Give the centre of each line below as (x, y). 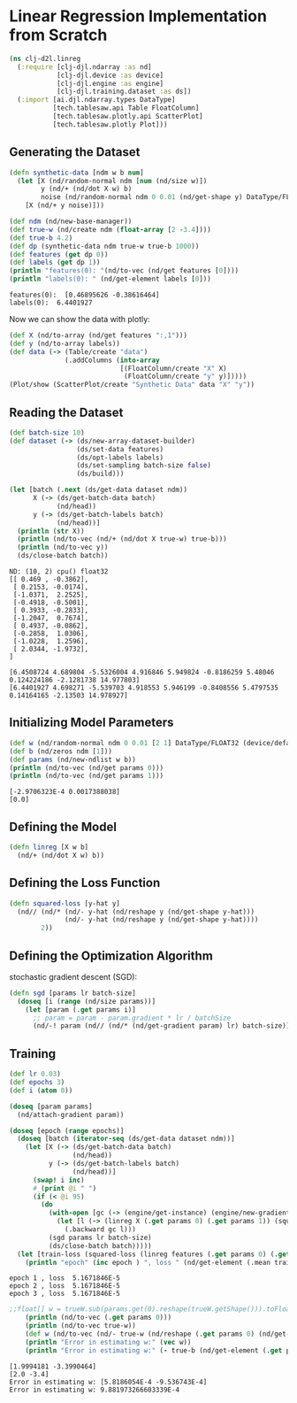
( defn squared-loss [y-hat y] (65, 903)
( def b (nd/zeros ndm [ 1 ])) (61, 751)
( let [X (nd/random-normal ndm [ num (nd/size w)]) (112, 181)
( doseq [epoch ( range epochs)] (67, 1130)
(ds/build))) (100, 474)
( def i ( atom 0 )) (41, 1091)
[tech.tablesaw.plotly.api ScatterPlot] (128, 117)
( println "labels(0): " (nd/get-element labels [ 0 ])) (110, 279)
